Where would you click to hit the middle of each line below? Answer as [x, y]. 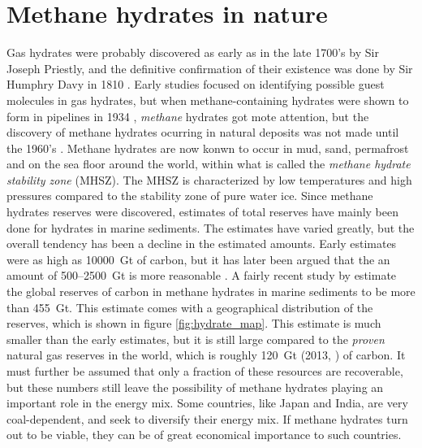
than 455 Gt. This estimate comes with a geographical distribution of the [190, 307]
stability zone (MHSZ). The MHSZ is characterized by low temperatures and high [209, 179]
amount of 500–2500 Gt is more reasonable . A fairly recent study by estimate [202, 275]
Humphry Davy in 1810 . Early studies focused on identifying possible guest [196, 84]
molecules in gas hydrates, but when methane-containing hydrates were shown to [208, 100]
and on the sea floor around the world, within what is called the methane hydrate [209, 164]
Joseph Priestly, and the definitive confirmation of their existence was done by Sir [210, 68]
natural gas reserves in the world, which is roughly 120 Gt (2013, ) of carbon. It [206, 355]
